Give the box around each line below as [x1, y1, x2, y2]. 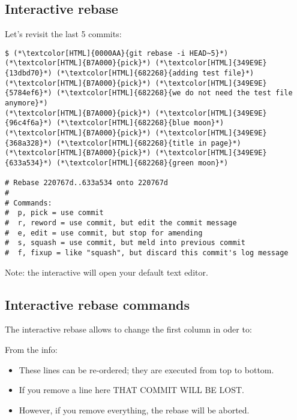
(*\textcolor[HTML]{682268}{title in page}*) [56, 138, 241, 147]
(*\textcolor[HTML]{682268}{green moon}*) [56, 159, 229, 168]
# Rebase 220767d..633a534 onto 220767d [5, 179, 169, 188]
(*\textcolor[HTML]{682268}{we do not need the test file [56, 89, 293, 98]
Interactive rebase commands [5, 295, 190, 313]
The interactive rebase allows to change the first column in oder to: [5, 323, 252, 336]
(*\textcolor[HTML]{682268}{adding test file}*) [56, 69, 254, 78]
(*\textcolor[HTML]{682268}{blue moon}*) [56, 119, 224, 128]
